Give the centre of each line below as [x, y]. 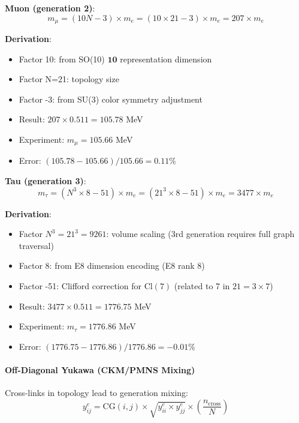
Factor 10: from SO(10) [62, 58]
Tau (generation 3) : [46, 181]
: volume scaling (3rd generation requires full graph [200, 234]
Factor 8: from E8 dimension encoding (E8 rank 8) [112, 265]
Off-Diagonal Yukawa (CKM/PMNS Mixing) [100, 370]
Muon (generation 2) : [50, 8]
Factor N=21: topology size [69, 79]
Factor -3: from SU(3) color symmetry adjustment [111, 99]
